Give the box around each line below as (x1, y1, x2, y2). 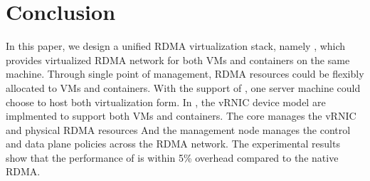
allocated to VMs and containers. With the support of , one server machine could (6, 80, 361, 95)
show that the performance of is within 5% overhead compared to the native (6, 150, 339, 165)
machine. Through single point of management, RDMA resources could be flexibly (6, 66, 364, 81)
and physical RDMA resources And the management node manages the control (6, 122, 351, 137)
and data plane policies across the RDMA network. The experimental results (6, 136, 340, 151)
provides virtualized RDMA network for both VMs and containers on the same (6, 52, 350, 67)
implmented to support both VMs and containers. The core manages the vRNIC (6, 108, 356, 123)
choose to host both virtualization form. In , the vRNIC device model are (6, 94, 326, 109)
